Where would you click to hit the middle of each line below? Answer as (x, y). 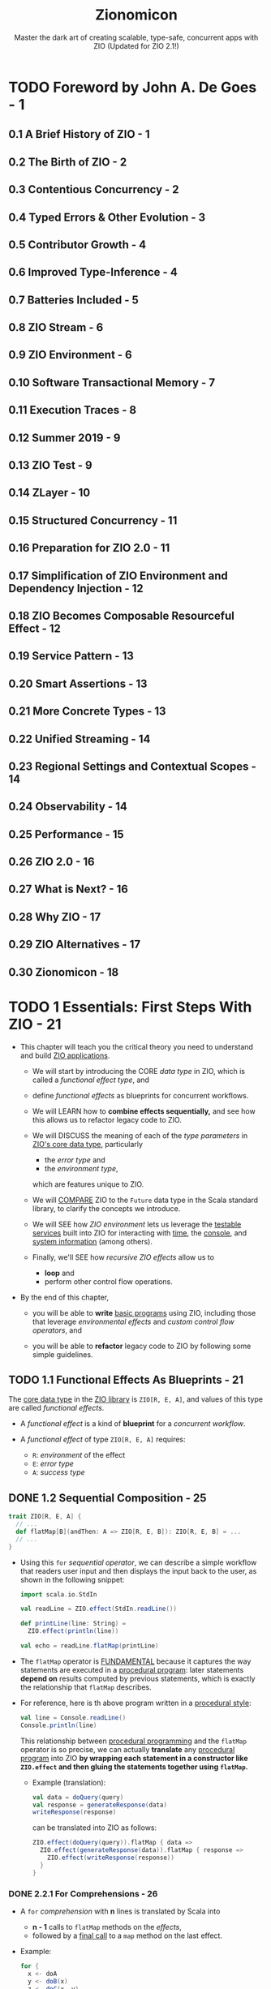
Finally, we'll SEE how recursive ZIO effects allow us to (123, 1257)
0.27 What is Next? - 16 (68, 889)
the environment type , (82, 1168)
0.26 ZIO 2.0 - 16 (52, 862)
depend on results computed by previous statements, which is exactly (138, 1678)
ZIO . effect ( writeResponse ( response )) (111, 1858)
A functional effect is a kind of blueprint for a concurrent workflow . (133, 1424)
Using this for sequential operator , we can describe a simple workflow (138, 1562)
